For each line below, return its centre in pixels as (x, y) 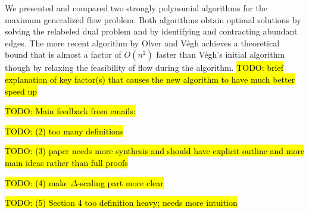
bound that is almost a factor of (63, 54)
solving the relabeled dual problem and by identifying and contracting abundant (151, 31)
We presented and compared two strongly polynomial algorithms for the (136, 8)
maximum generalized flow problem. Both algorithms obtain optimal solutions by (153, 19)
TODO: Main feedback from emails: (70, 111)
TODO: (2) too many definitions (64, 131)
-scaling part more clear (120, 182)
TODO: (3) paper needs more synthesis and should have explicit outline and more (155, 151)
